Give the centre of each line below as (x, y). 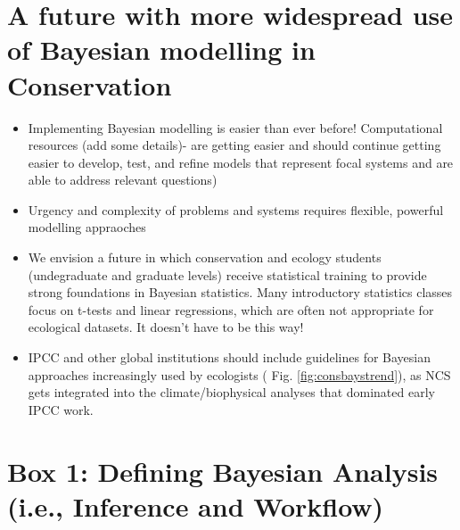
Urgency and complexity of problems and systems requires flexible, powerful (236, 209)
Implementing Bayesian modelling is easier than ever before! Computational (235, 127)
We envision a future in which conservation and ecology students (205, 257)
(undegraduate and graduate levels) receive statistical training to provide (227, 274)
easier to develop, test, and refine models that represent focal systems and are (241, 162)
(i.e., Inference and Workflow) (196, 505)
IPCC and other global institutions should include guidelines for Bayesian (230, 357)
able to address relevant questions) (123, 180)
